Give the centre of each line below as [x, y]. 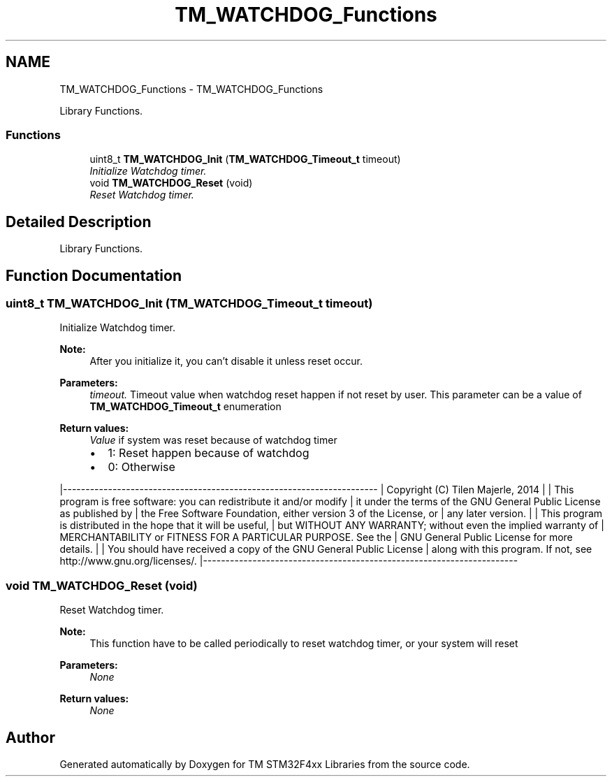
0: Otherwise [141, 467]
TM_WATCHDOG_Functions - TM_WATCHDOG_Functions [191, 89]
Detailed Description [79, 222]
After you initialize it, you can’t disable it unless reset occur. [226, 361]
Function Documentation [94, 275]
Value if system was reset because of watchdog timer [213, 440]
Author [30, 737]
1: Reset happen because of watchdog [209, 453]
